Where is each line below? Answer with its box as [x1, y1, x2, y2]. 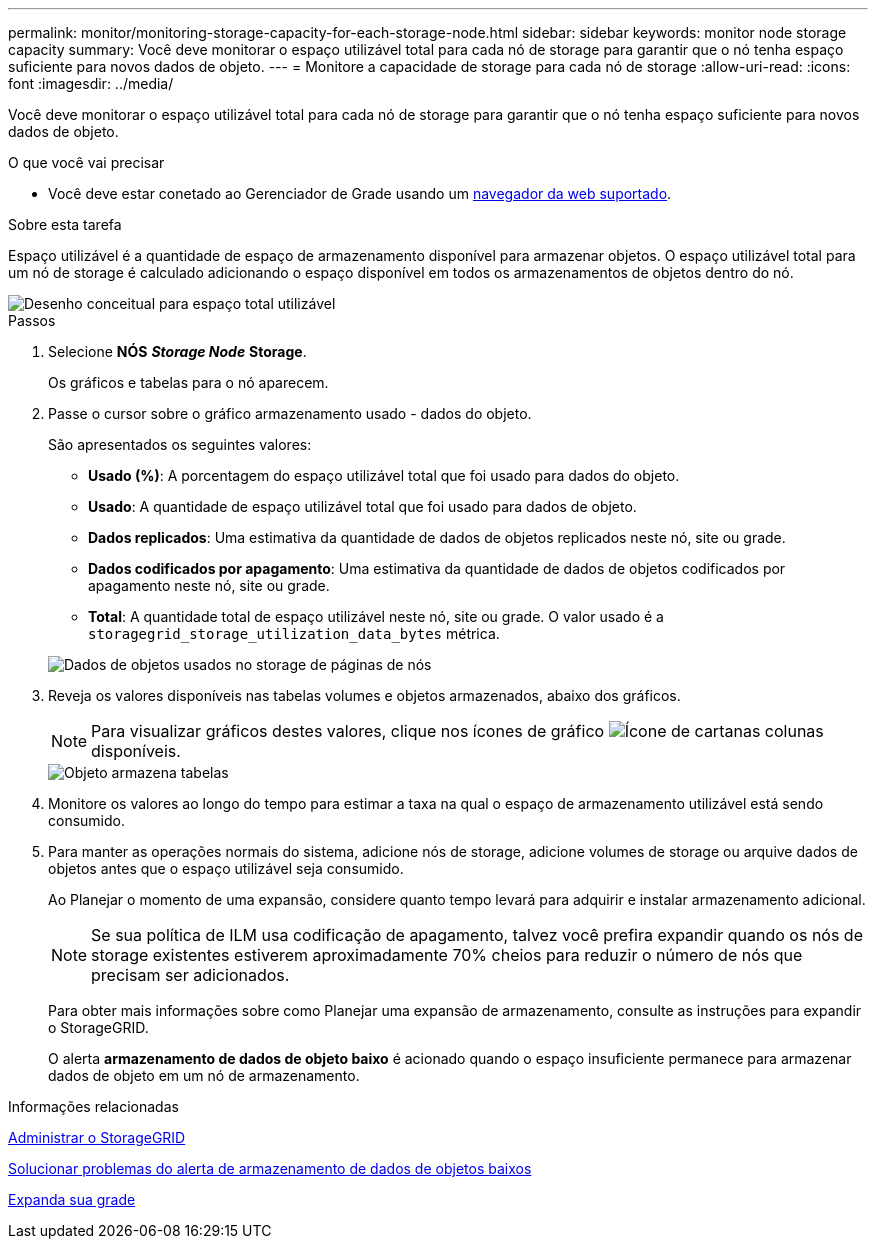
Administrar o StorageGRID [8, 1129, 186, 1146]
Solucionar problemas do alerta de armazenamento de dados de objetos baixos [8, 1160, 532, 1177]
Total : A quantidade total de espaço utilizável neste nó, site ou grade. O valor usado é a [88, 608, 664, 625]
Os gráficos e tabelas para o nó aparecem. [48, 374, 329, 391]
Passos [8, 312, 56, 329]
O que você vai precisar [8, 154, 165, 171]
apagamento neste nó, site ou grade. [88, 577, 330, 594]
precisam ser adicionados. [91, 965, 290, 985]
